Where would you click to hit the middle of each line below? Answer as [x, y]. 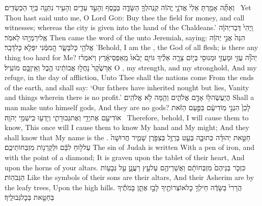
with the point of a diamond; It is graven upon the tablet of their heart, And [125, 157]
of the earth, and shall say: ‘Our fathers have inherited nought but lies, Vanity [127, 87]
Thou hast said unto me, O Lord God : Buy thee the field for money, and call [125, 17]
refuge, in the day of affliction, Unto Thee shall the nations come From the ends [129, 77]
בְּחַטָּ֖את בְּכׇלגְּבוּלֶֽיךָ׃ [30, 197]
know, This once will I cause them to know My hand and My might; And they [127, 127]
